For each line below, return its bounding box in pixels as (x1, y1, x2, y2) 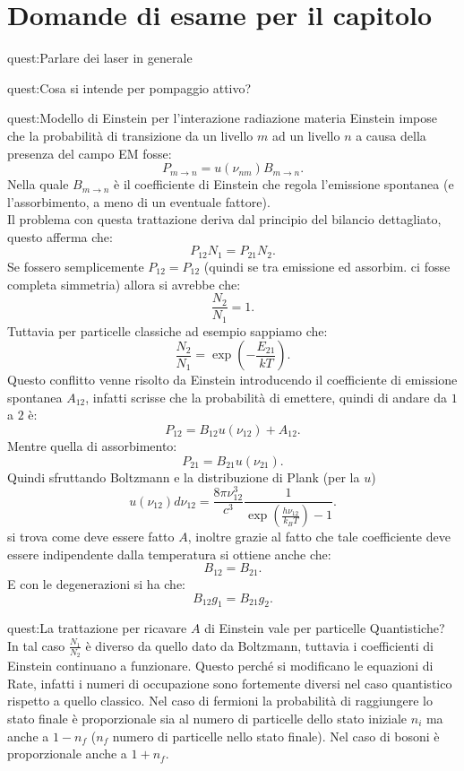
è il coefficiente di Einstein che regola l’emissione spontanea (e (114, 175, 454, 194)
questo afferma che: (7, 227, 113, 246)
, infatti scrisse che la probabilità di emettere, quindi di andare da (85, 387, 447, 406)
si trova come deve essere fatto (7, 527, 175, 546)
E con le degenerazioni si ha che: (7, 574, 186, 593)
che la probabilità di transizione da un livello (7, 126, 253, 144)
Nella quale (7, 175, 69, 194)
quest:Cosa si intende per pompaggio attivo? (7, 78, 252, 97)
